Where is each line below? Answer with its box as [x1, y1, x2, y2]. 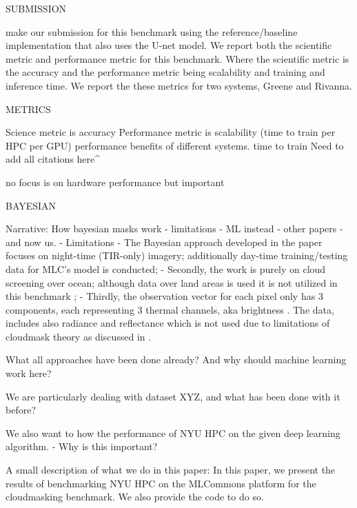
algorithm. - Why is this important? [6, 439, 158, 454]
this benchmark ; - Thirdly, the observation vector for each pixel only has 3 [6, 289, 323, 303]
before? [6, 403, 36, 417]
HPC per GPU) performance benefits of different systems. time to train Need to [6, 138, 344, 152]
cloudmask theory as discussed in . [6, 329, 152, 343]
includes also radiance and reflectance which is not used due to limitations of [6, 316, 330, 330]
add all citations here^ [6, 152, 101, 166]
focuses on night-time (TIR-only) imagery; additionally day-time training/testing [6, 248, 348, 263]
